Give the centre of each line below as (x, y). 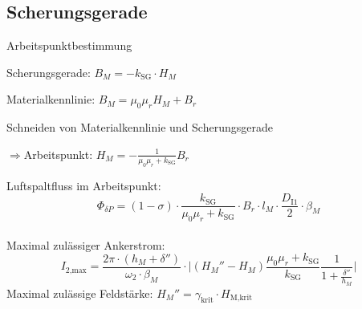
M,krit (241, 298)
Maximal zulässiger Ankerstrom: (86, 244)
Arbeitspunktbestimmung (69, 45)
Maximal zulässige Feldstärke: (80, 293)
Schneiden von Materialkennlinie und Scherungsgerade (140, 127)
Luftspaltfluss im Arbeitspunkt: (84, 185)
